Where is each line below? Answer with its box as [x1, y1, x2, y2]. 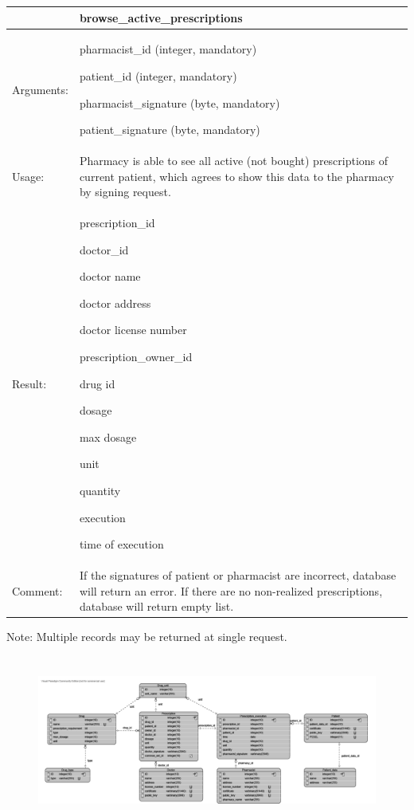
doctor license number [79, 321, 187, 338]
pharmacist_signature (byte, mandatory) [79, 94, 280, 111]
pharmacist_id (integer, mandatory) [79, 41, 257, 57]
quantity [79, 482, 121, 498]
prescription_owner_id [79, 348, 193, 364]
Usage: [12, 167, 45, 184]
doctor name [79, 268, 141, 285]
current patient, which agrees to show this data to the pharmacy [79, 167, 394, 184]
